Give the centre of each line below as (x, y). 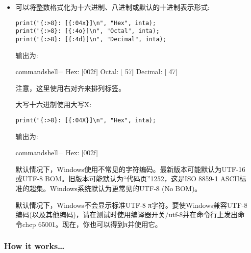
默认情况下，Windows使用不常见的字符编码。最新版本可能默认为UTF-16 (130, 169)
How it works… (34, 246)
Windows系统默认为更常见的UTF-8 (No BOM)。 (125, 188)
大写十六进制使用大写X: (53, 104)
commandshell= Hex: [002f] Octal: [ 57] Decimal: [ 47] (97, 71)
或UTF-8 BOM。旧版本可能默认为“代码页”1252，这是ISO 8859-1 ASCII (127, 179)
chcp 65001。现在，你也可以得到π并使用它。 (92, 224)
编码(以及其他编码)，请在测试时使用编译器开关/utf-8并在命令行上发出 (126, 214)
